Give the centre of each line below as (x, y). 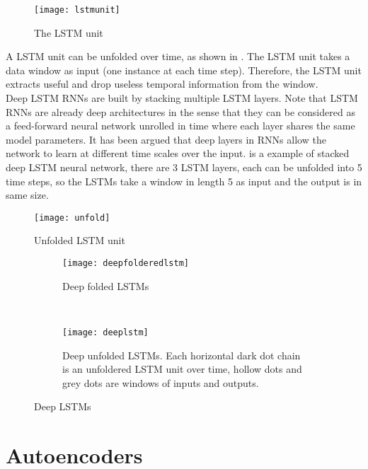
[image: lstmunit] (77, 10)
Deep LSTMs (63, 406)
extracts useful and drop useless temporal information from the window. (162, 84)
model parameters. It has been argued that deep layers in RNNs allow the (166, 139)
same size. (27, 195)
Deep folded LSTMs (106, 285)
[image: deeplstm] (105, 332)
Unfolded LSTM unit (80, 240)
